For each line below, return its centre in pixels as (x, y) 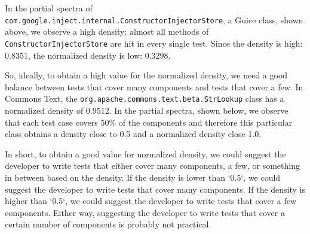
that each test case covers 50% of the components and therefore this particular (149, 122)
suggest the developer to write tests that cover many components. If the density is (155, 189)
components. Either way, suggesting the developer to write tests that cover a (145, 212)
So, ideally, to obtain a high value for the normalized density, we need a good (146, 75)
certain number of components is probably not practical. (108, 224)
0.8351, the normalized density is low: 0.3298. (88, 55)
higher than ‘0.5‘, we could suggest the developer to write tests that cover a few (151, 201)
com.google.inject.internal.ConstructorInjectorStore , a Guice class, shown (154, 19)
